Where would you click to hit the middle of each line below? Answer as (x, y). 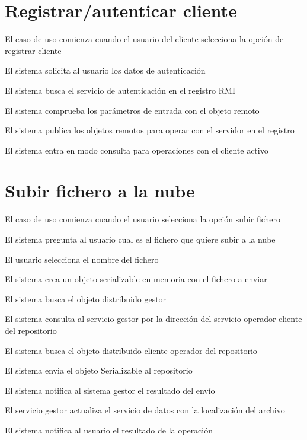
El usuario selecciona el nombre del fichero (82, 259)
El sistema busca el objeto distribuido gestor (86, 299)
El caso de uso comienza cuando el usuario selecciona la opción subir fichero (143, 219)
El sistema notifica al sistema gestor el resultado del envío (110, 390)
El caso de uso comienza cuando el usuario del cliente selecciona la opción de (144, 39)
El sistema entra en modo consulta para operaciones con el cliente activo (137, 150)
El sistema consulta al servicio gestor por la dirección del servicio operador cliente (153, 319)
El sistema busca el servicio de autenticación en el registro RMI (120, 90)
